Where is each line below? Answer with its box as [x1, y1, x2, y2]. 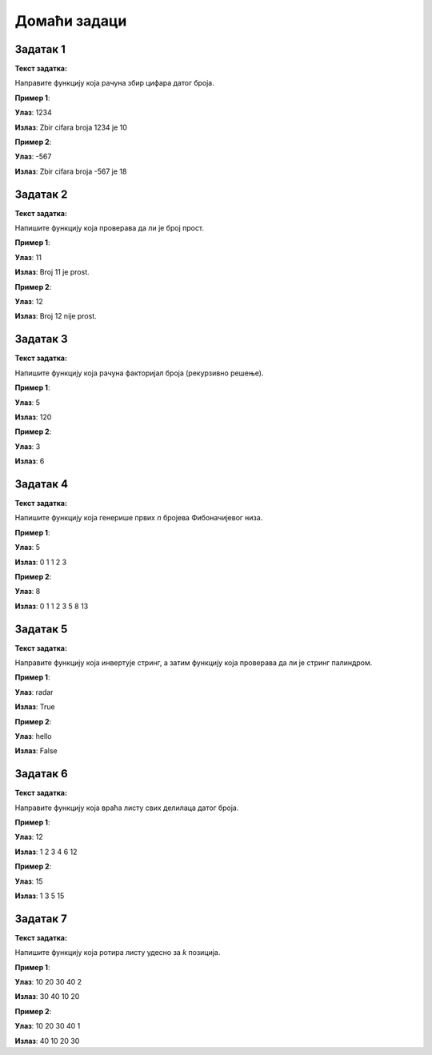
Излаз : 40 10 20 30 [14, 1036, 80, 1045]
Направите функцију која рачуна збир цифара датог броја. [14, 78, 215, 88]
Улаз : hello [14, 731, 52, 740]
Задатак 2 [14, 187, 68, 201]
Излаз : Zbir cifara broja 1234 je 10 [14, 122, 128, 132]
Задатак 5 [14, 622, 68, 636]
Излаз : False [14, 746, 58, 756]
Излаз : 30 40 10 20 [14, 992, 80, 1001]
